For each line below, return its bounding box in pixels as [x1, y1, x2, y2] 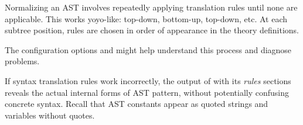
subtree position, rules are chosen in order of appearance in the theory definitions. [5, 24, 299, 36]
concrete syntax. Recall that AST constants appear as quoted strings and [5, 98, 268, 110]
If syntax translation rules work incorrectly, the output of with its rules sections [5, 74, 291, 86]
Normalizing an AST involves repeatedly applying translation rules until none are [5, 1, 298, 13]
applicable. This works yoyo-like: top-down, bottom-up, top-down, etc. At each [5, 12, 288, 25]
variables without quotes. [5, 109, 95, 121]
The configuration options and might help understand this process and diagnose [5, 43, 292, 55]
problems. [5, 55, 40, 67]
